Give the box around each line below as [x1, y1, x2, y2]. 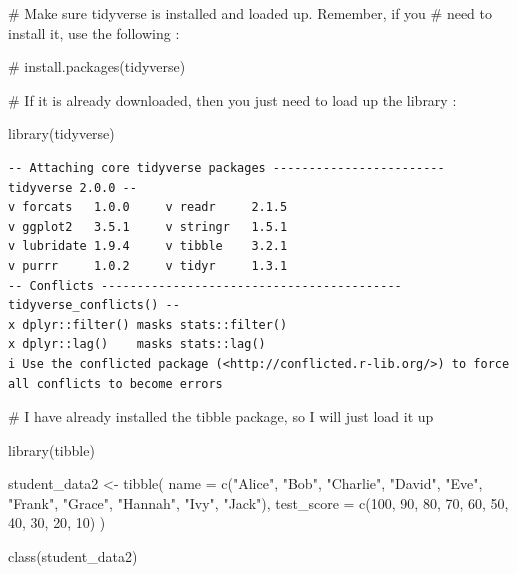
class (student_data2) [8, 546, 138, 567]
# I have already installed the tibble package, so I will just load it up [8, 406, 434, 427]
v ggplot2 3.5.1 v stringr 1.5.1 [8, 219, 288, 234]
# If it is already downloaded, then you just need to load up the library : [8, 89, 457, 110]
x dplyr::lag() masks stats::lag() [8, 337, 266, 352]
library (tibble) [8, 439, 95, 460]
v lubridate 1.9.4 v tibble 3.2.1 [8, 239, 288, 254]
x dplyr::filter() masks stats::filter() [8, 317, 288, 332]
